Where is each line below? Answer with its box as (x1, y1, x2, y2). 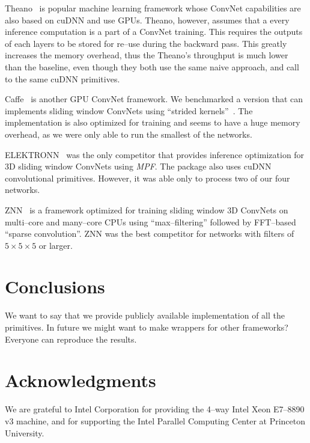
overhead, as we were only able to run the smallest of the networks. (5, 127, 252, 140)
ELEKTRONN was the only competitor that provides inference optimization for (5, 148, 305, 160)
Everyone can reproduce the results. (5, 332, 137, 345)
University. (5, 426, 44, 439)
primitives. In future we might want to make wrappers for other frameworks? (5, 321, 288, 333)
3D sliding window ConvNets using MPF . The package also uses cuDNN (5, 160, 272, 173)
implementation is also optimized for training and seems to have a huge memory (5, 116, 300, 129)
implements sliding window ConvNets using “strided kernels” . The (5, 104, 253, 117)
